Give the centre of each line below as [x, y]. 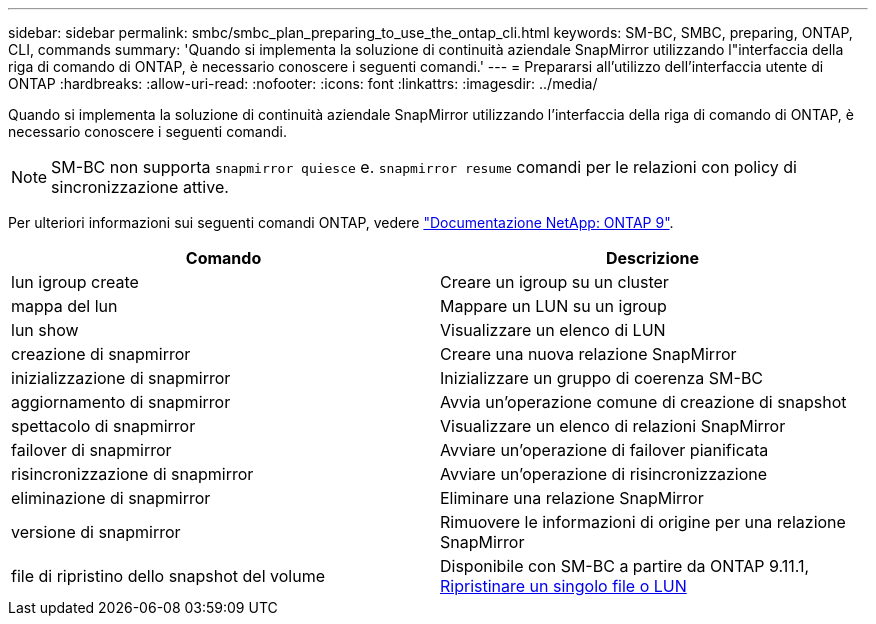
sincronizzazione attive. [140, 187]
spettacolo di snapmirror [103, 426]
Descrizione [652, 258]
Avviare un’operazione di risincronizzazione [604, 474]
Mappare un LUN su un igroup [553, 306]
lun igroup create [75, 282]
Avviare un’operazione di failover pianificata [604, 450]
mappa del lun [64, 306]
